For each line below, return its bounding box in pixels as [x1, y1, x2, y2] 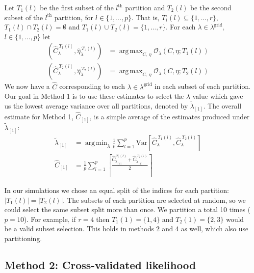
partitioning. [4, 233, 42, 243]
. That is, [131, 12, 159, 22]
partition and [125, 2, 165, 12]
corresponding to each [59, 81, 125, 91]
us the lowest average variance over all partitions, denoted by [4, 101, 188, 111]
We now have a [4, 81, 50, 91]
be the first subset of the [40, 2, 114, 12]
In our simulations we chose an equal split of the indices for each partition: [4, 185, 229, 195]
